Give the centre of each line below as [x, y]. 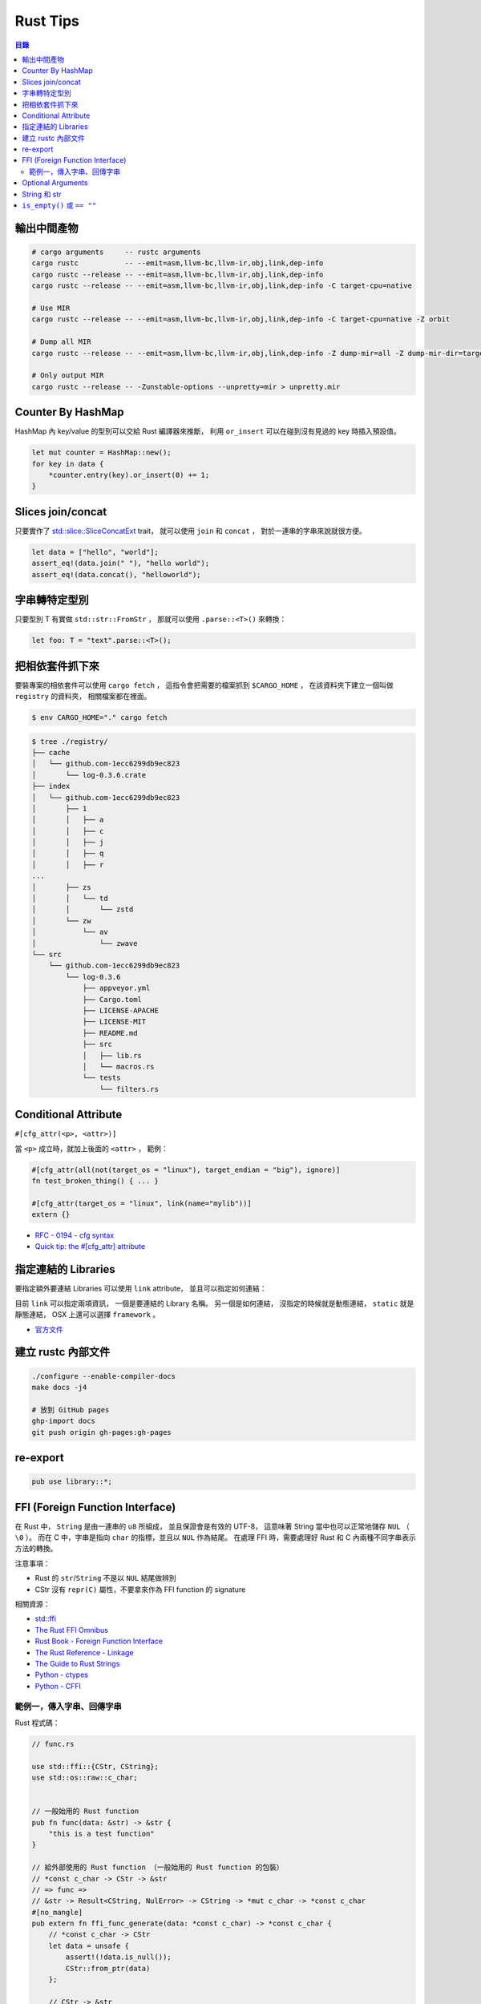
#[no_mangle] [57, 1912]
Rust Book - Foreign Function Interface [99, 1641]
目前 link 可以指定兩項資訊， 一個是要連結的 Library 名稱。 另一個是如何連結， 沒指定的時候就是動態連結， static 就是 [214, 1303]
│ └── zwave [85, 943]
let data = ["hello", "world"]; [95, 552]
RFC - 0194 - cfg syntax [75, 1235]
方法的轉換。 [36, 1549]
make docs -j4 [59, 1387]
